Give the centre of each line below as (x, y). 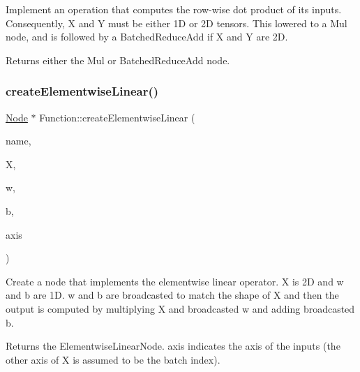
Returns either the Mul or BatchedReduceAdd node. (118, 60)
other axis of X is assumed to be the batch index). (113, 359)
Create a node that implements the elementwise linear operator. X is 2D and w (175, 281)
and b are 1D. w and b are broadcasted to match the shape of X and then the (172, 295)
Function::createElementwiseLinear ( (117, 117)
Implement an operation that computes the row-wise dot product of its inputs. (174, 9)
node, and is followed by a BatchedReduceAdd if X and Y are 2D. (147, 37)
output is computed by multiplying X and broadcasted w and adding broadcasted (180, 308)
